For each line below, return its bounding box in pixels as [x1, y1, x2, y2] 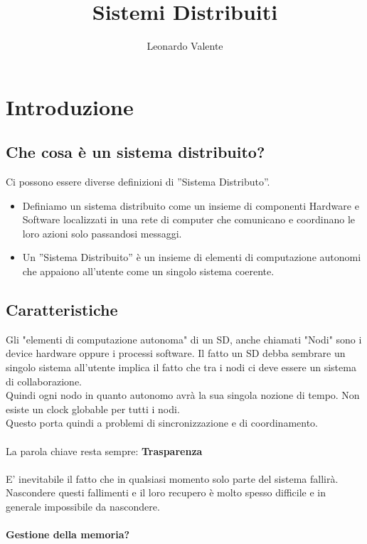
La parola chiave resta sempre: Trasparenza [6, 443, 203, 458]
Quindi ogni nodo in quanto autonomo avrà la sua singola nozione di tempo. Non [6, 388, 360, 402]
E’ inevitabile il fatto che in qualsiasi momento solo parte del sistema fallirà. [6, 471, 339, 486]
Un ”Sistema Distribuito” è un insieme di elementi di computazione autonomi [22, 250, 361, 265]
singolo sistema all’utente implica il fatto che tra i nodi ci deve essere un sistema [6, 360, 356, 375]
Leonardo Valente [147, 38, 223, 53]
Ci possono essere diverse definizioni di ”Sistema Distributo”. [6, 174, 270, 189]
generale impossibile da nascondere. [6, 499, 160, 513]
